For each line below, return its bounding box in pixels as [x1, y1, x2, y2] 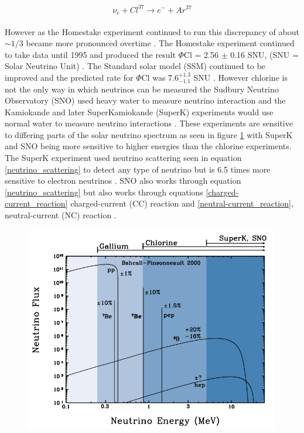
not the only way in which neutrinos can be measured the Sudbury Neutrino [5, 83, 279, 95]
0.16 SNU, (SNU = [230, 48, 299, 60]
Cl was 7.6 [141, 71, 179, 83]
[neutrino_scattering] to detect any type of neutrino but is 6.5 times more [5, 163, 271, 175]
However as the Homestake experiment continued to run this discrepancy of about [5, 25, 299, 37]
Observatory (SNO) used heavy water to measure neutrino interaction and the [5, 94, 286, 106]
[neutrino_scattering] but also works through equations [5, 185, 203, 198]
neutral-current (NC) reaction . [5, 209, 117, 221]
